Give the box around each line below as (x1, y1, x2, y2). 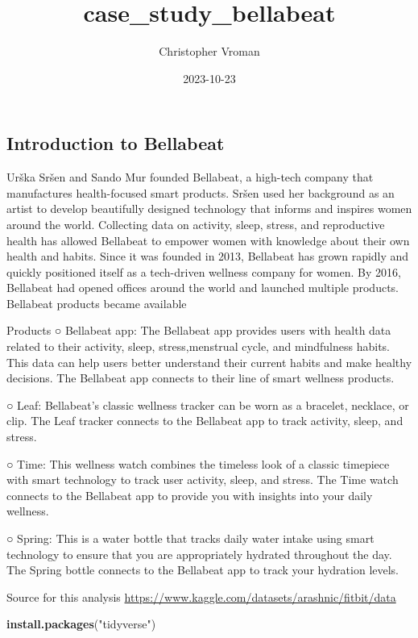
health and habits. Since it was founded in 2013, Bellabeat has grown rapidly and (6, 248, 409, 265)
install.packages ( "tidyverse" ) (6, 615, 156, 632)
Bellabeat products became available (6, 294, 187, 311)
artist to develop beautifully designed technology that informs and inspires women (6, 200, 412, 217)
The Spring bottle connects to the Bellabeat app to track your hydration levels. (6, 561, 399, 578)
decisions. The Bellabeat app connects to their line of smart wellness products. (6, 369, 395, 386)
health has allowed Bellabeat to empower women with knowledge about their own (6, 231, 410, 248)
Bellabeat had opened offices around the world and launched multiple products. (6, 279, 399, 296)
